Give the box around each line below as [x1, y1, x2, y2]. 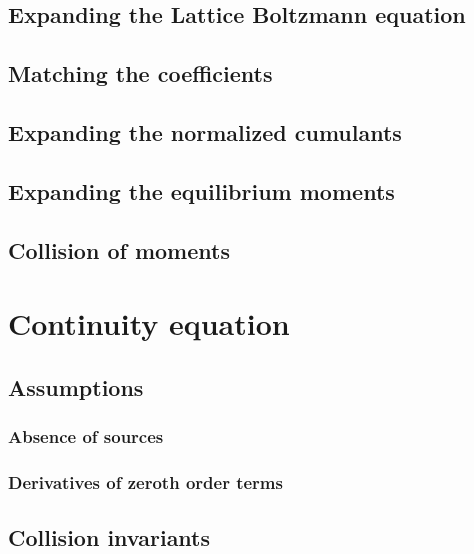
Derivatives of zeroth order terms [8, 469, 283, 494]
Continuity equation [8, 303, 290, 344]
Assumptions [8, 371, 144, 402]
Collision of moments [8, 234, 230, 265]
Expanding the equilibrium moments [8, 175, 395, 206]
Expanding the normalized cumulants [8, 116, 402, 147]
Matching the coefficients [8, 58, 273, 89]
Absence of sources [8, 423, 164, 448]
